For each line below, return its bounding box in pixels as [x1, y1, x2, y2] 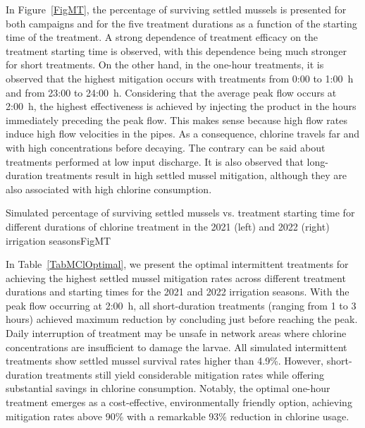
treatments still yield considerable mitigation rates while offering [45, 367, 325, 381]
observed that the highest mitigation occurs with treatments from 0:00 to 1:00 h [6, 71, 354, 85]
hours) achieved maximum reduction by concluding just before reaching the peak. [6, 312, 358, 326]
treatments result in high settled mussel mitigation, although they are [45, 168, 347, 183]
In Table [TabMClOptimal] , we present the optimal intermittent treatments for [6, 257, 349, 271]
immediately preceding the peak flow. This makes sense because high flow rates [6, 112, 348, 127]
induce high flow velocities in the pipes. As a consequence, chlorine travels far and [6, 126, 360, 141]
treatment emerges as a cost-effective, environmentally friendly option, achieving [6, 395, 352, 410]
